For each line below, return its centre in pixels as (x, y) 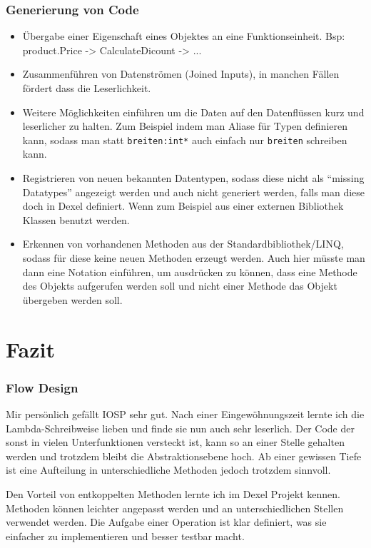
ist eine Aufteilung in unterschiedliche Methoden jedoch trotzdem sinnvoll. (168, 470)
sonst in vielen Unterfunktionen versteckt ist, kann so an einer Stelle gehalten (175, 442)
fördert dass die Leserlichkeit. (87, 88)
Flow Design (42, 387)
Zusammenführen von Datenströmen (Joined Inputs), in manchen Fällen (181, 74)
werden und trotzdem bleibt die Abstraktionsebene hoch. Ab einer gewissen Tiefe (184, 456)
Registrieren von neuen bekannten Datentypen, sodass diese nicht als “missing (193, 178)
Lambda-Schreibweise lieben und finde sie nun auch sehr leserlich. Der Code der (180, 428)
